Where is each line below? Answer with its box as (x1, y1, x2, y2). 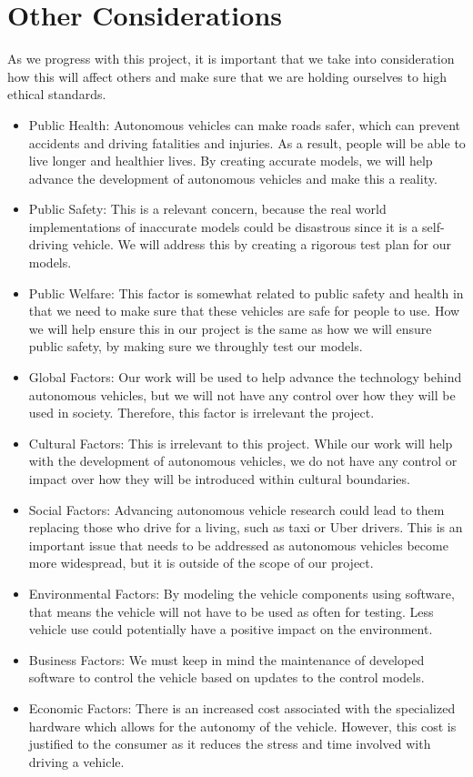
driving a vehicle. (28, 752, 125, 771)
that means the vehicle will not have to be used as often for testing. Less (28, 601, 434, 621)
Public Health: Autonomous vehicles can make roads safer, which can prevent (28, 115, 461, 134)
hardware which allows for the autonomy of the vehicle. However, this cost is (28, 716, 457, 735)
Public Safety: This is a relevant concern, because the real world (28, 199, 387, 218)
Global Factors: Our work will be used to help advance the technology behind (28, 368, 462, 387)
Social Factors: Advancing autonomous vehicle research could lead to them (28, 499, 445, 519)
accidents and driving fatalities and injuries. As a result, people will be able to (28, 133, 466, 152)
